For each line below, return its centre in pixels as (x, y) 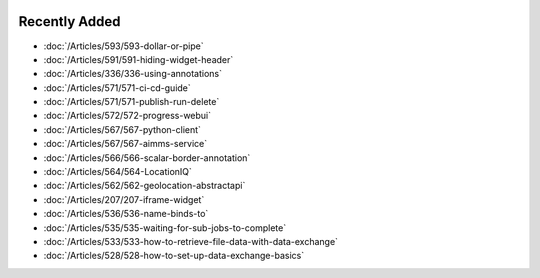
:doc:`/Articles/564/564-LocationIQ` (117, 172)
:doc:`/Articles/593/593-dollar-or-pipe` (123, 46)
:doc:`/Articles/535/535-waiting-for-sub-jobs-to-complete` (165, 227)
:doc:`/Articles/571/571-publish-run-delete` (131, 102)
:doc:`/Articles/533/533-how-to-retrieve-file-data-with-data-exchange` (191, 241)
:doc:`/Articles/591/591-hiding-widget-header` (138, 59)
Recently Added (69, 21)
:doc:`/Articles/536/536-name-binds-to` (126, 214)
